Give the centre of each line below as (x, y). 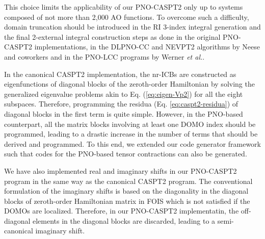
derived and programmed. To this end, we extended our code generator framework (132, 143)
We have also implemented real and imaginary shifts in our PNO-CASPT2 (121, 170)
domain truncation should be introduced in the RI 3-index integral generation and (132, 27)
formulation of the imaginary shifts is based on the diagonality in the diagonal (126, 191)
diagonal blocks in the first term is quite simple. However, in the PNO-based (124, 113)
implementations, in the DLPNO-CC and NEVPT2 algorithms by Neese (147, 47)
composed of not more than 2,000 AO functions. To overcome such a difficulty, (127, 17)
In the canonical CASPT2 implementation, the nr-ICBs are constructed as (120, 74)
